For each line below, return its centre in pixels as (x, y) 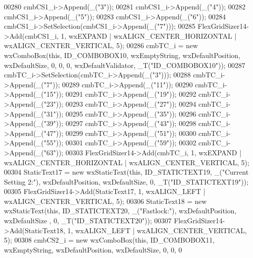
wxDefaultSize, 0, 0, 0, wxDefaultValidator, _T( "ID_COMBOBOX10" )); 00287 (125, 65)
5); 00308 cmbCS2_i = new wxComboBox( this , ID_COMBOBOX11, (109, 240)
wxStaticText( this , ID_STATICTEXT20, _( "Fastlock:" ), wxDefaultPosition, (120, 211)
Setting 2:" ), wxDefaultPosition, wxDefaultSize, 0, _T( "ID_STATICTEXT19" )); (126, 181)
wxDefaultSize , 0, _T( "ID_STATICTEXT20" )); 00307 (88, 221)
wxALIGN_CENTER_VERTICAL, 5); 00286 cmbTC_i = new (101, 45)
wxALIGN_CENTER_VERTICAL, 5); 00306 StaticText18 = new (105, 201)
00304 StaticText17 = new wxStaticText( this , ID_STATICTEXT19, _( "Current (126, 172)
